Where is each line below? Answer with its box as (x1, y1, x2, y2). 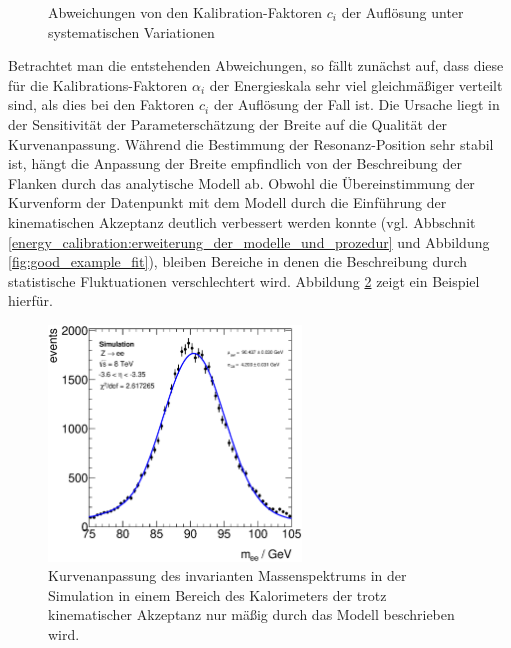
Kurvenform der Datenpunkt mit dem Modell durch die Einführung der (8, 192, 447, 213)
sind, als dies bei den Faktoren (8, 94, 195, 115)
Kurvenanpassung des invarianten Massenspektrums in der (48, 565, 407, 586)
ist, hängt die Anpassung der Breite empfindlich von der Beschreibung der (8, 153, 462, 174)
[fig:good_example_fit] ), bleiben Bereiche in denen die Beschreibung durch (8, 251, 468, 272)
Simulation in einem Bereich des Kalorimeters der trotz (48, 584, 387, 605)
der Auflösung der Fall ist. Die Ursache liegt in (213, 94, 500, 115)
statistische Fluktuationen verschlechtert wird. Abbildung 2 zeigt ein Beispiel (8, 270, 480, 291)
